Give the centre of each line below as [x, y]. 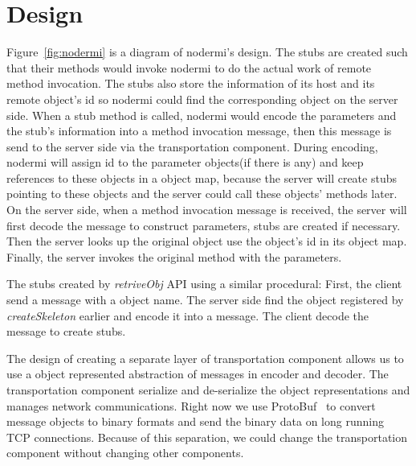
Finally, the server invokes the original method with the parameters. [174, 256]
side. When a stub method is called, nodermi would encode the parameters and [202, 115]
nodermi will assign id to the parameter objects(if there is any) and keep [185, 162]
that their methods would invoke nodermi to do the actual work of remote [189, 67]
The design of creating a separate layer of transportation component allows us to [205, 358]
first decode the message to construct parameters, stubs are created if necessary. [204, 225]
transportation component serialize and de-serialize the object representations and [208, 390]
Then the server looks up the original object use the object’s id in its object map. [207, 241]
